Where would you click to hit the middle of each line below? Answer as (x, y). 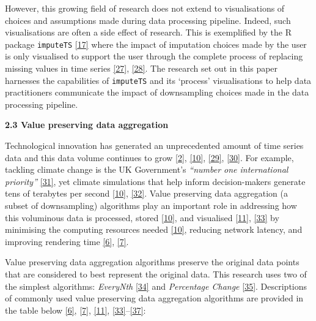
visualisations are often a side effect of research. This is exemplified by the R (149, 32)
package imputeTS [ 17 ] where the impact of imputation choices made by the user (156, 44)
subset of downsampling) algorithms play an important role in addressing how (151, 206)
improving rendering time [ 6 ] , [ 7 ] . (67, 241)
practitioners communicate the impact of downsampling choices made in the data (157, 92)
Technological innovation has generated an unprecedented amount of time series (154, 145)
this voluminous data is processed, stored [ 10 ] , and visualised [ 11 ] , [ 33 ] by (142, 217)
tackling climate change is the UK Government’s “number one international (147, 169)
